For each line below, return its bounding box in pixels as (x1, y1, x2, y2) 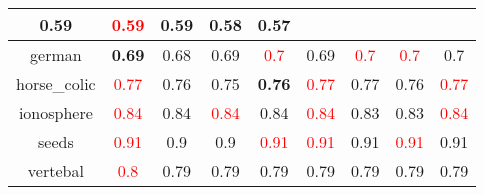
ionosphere (18, 101, 93, 124)
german (30, 43, 82, 66)
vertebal (27, 159, 84, 182)
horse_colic (16, 72, 96, 95)
